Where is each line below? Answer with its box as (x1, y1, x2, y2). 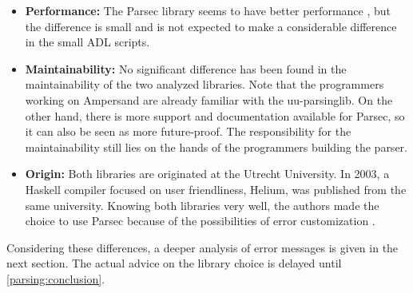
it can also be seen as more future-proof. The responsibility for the (25, 123, 351, 140)
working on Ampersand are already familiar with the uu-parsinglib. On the (25, 91, 393, 108)
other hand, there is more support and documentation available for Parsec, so (25, 107, 405, 124)
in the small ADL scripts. (25, 34, 150, 50)
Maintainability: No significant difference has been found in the (25, 60, 347, 77)
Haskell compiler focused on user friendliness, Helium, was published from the (25, 180, 407, 197)
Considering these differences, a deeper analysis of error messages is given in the (6, 239, 399, 255)
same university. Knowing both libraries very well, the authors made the (25, 196, 379, 213)
